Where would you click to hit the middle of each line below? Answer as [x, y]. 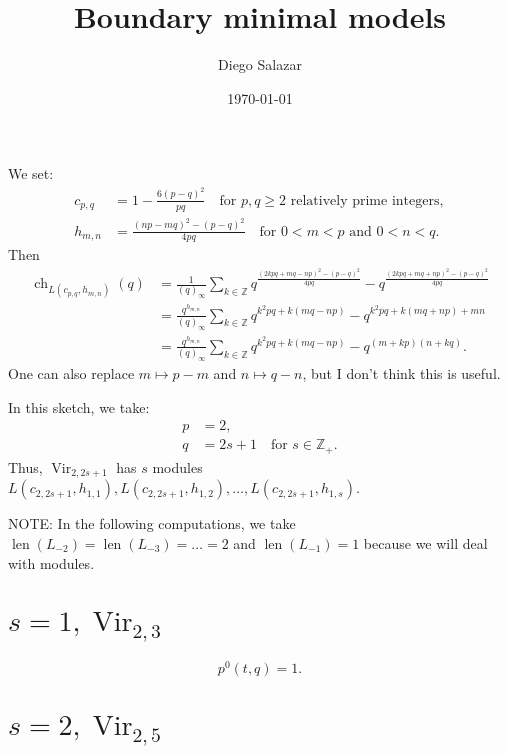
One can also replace [71, 373]
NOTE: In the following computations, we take [152, 523]
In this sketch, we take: [79, 406]
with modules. [51, 562]
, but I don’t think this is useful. [401, 373]
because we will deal [425, 542]
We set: [31, 173]
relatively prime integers [365, 200]
